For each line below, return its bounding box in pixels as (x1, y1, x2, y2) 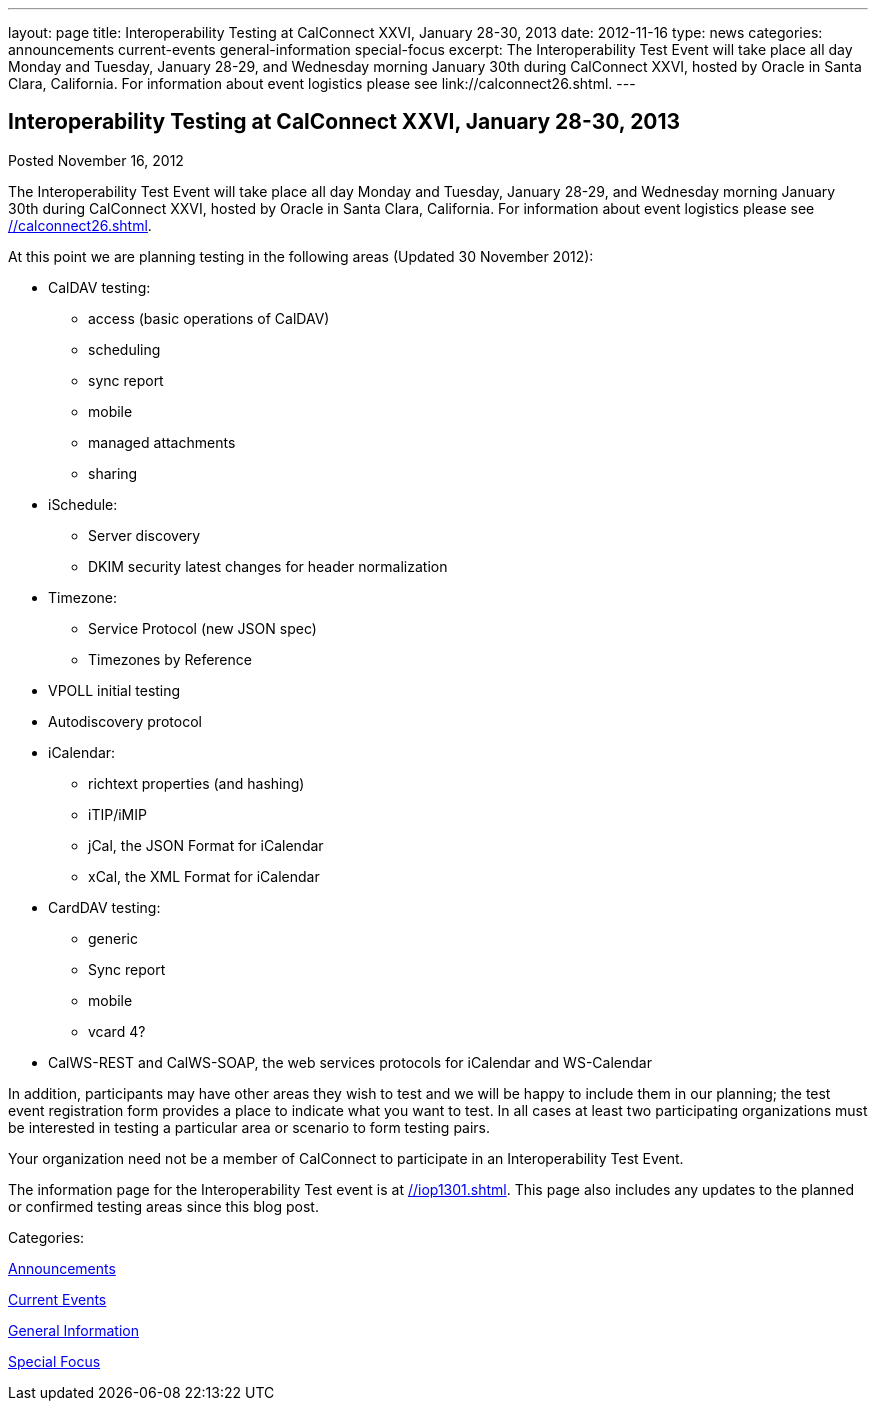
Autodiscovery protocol (48, 712, 202, 730)
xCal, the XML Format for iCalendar (88, 867, 320, 885)
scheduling (88, 340, 161, 358)
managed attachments (88, 433, 236, 451)
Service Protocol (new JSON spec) (88, 619, 317, 637)
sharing (88, 464, 138, 482)
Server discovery (88, 526, 201, 544)
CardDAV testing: (48, 898, 161, 916)
